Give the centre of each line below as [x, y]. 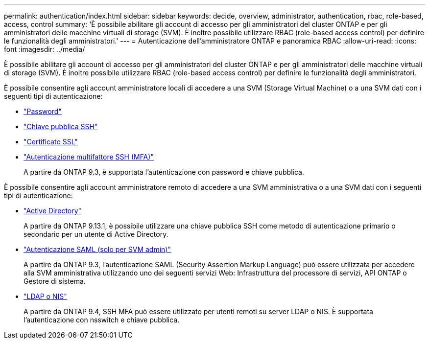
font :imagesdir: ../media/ [45, 49]
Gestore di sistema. [55, 281]
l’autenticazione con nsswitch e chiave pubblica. [102, 320]
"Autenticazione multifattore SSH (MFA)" [89, 157]
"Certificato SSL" [51, 142]
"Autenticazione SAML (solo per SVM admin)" [97, 249]
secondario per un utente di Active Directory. [96, 234]
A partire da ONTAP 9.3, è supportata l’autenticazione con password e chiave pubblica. [164, 172]
